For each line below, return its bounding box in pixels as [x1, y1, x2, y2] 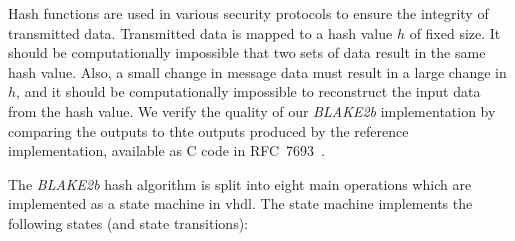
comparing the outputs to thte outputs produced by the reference [8, 120, 409, 141]
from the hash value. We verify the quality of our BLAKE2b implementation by [8, 100, 496, 121]
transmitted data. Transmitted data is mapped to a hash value [8, 22, 393, 43]
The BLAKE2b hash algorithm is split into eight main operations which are [8, 173, 472, 194]
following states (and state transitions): [8, 212, 248, 233]
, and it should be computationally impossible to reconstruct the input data [16, 81, 481, 102]
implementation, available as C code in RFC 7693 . [8, 140, 326, 161]
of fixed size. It [409, 22, 501, 43]
